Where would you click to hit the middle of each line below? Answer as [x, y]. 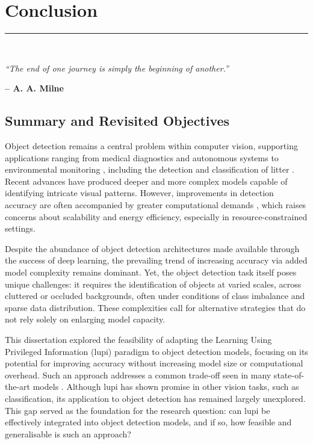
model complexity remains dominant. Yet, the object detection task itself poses [151, 272]
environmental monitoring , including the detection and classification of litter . [150, 169]
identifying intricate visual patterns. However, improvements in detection [139, 193]
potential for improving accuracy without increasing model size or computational [154, 363]
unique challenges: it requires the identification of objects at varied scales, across [153, 284]
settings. [20, 228]
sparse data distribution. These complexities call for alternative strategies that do [155, 307]
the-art [18, 387]
